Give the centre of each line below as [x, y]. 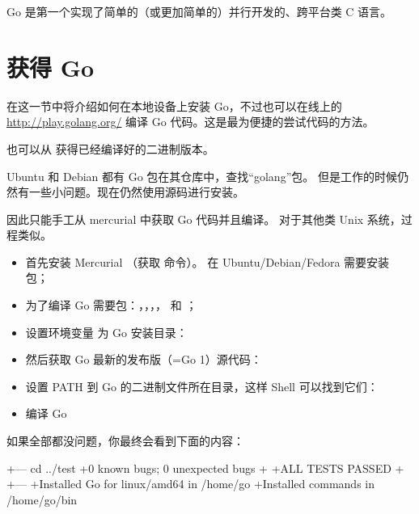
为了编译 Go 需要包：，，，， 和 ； [111, 305]
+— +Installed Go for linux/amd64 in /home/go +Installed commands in [190, 484]
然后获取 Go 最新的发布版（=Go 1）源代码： [144, 359]
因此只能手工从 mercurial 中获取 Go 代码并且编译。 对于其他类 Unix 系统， [204, 219]
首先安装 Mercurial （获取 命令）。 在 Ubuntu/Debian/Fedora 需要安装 [207, 261]
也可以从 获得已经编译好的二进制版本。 [110, 148]
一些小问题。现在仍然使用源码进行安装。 [136, 192]
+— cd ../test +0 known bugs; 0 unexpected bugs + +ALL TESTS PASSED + [205, 468]
